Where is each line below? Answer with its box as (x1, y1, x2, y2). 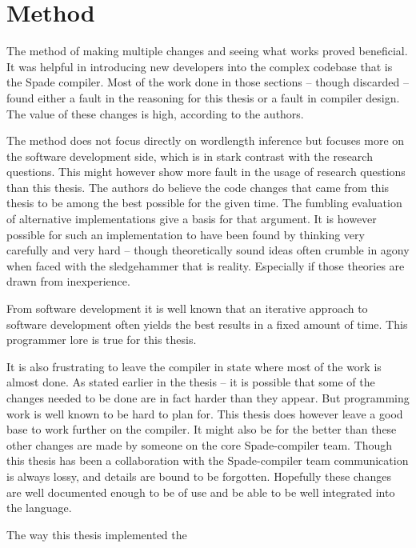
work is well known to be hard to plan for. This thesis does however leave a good (6, 405, 403, 422)
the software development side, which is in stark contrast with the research (6, 147, 373, 164)
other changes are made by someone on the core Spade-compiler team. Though (6, 436, 393, 453)
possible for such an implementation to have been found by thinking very (6, 226, 365, 242)
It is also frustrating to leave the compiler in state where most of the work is (6, 358, 382, 374)
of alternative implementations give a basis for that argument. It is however (6, 210, 377, 227)
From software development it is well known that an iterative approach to (6, 300, 368, 317)
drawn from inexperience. (6, 273, 130, 290)
